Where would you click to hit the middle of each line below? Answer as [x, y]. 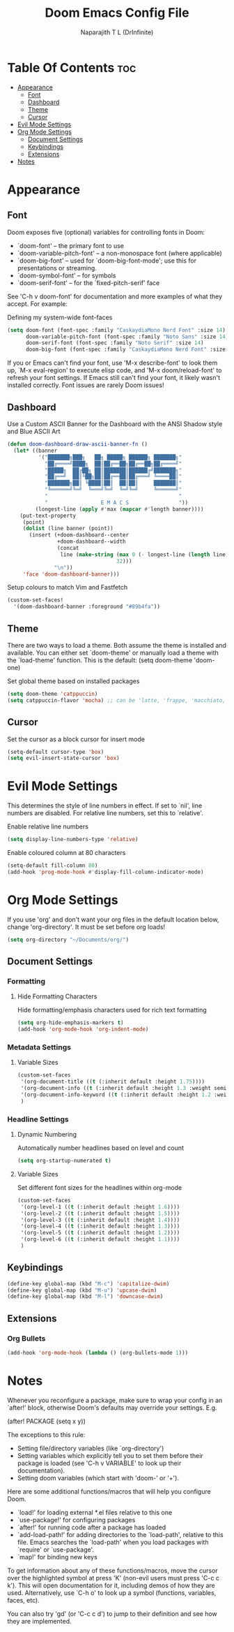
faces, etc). [23, 1600]
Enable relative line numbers [48, 826]
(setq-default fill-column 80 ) [53, 866]
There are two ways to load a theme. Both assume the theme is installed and [117, 645]
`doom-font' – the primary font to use [70, 245]
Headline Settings [38, 1119]
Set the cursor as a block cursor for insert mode [76, 739]
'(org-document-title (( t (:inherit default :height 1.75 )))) [113, 1082]
